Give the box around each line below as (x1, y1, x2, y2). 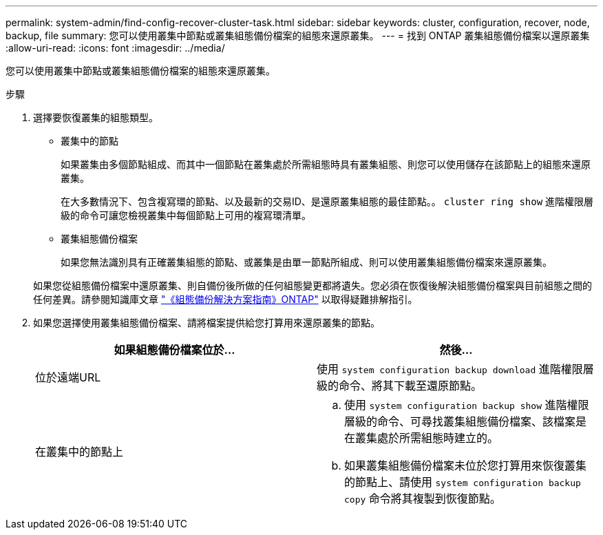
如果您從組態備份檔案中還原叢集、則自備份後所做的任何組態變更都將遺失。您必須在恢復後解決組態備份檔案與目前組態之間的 (33, 280, 592, 291)
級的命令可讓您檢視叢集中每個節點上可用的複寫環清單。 (61, 209, 311, 221)
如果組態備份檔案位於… (114, 343, 235, 357)
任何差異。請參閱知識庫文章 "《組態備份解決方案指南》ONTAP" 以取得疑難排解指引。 (33, 293, 418, 305)
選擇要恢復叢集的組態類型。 (33, 112, 158, 123)
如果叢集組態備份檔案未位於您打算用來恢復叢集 (344, 459, 587, 472)
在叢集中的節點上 (35, 445, 124, 459)
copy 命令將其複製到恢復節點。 (344, 492, 501, 505)
